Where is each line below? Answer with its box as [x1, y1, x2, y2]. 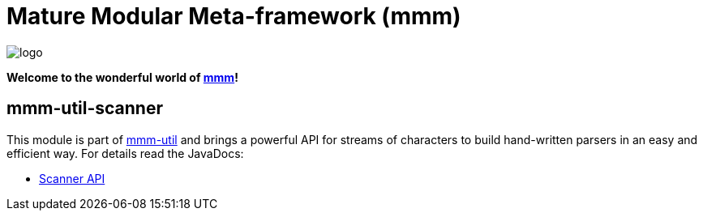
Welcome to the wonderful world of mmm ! [6, 70, 238, 84]
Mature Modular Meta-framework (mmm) [6, 2, 461, 30]
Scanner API [39, 171, 105, 185]
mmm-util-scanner [6, 98, 164, 119]
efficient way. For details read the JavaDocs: [6, 146, 244, 160]
